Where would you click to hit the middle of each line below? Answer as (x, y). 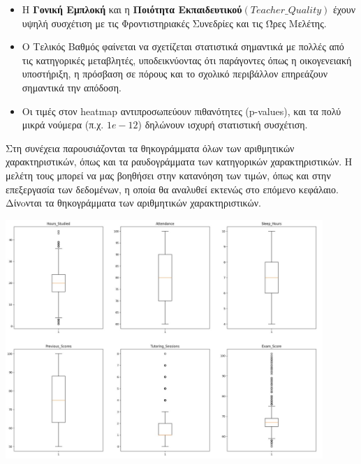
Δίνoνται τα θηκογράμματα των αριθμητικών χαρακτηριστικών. (133, 203)
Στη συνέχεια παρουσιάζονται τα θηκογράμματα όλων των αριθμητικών (150, 148)
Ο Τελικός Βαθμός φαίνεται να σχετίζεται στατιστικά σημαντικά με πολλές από (183, 46)
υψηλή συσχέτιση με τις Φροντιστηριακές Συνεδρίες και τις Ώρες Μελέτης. (174, 23)
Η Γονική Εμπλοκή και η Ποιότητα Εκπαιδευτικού (132, 9)
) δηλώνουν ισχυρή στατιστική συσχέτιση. (223, 125)
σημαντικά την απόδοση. (72, 87)
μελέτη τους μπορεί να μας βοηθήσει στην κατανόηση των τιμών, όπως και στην (168, 175)
